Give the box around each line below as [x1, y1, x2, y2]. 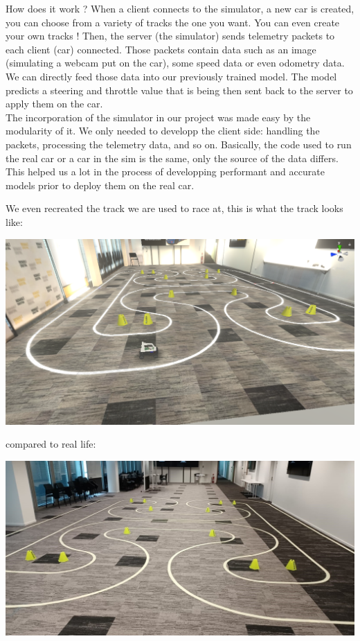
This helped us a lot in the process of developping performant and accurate [6, 164, 325, 179]
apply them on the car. [6, 96, 103, 111]
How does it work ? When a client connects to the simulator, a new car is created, [6, 1, 354, 15]
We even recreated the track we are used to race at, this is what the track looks [6, 201, 343, 216]
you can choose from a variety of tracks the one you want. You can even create [6, 15, 340, 29]
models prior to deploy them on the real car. [6, 177, 195, 192]
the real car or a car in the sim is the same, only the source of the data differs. [6, 150, 339, 165]
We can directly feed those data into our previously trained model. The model [6, 69, 337, 83]
